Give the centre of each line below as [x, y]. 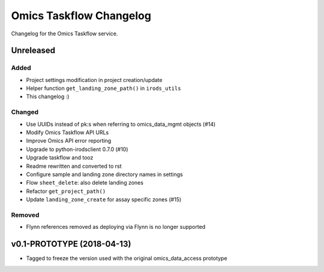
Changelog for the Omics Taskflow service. [64, 34]
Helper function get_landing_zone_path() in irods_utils [103, 88]
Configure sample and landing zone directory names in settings [104, 174]
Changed [25, 112]
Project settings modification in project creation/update [94, 80]
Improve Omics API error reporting [69, 141]
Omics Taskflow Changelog [81, 16]
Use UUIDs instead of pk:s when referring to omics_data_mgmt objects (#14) [121, 124]
